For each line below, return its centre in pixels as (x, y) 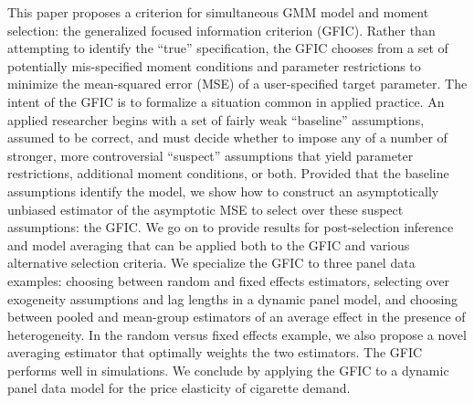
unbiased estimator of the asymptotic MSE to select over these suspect (205, 209)
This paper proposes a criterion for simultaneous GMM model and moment (218, 12)
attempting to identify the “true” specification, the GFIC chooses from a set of (228, 48)
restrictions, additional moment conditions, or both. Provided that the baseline (228, 173)
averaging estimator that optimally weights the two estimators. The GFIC (215, 352)
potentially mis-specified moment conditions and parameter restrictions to (214, 65)
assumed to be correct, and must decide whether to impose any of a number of (227, 138)
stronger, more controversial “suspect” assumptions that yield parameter (211, 155)
